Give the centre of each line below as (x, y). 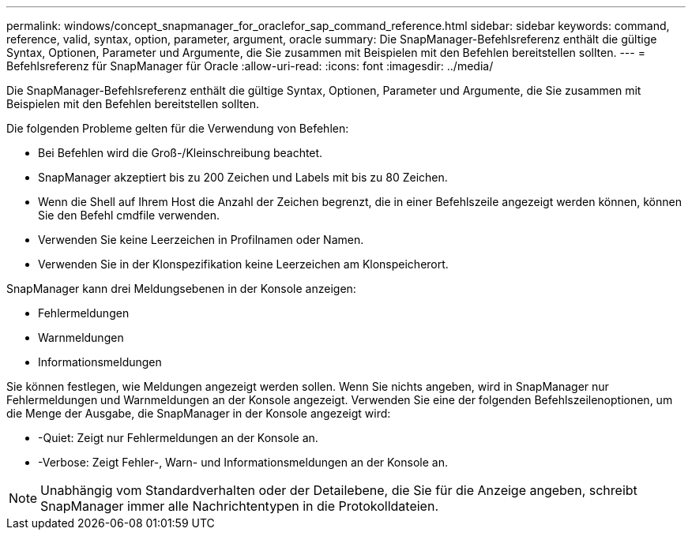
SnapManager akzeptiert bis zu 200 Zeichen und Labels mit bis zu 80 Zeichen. (243, 177)
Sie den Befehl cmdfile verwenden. (129, 215)
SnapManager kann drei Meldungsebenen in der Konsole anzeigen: (181, 289)
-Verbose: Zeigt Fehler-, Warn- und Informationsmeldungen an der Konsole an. (243, 462)
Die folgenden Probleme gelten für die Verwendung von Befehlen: (178, 128)
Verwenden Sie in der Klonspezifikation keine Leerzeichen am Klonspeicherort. (243, 264)
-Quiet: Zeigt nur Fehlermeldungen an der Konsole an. (178, 438)
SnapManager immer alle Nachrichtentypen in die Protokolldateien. (239, 506)
